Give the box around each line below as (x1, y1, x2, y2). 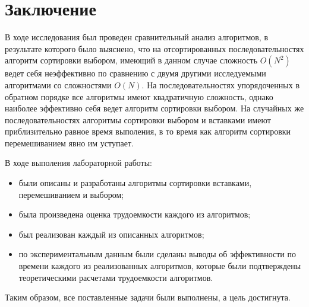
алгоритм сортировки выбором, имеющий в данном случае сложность (5, 54, 258, 66)
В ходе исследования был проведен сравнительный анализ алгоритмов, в (5, 31, 269, 43)
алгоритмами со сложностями (5, 78, 112, 91)
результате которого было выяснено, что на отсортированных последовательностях (5, 42, 304, 55)
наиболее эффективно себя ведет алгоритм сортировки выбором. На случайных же (5, 102, 304, 114)
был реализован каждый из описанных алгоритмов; (18, 228, 204, 240)
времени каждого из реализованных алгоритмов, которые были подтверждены (18, 260, 301, 272)
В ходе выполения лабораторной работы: (5, 156, 152, 169)
